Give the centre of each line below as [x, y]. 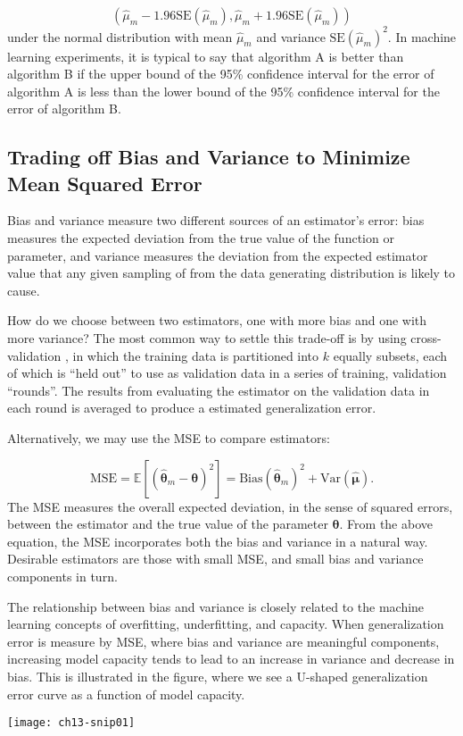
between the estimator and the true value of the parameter [168, 524]
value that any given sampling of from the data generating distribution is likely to [231, 273]
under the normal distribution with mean [120, 36]
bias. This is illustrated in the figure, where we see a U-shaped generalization [218, 676]
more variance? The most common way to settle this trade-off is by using [207, 338]
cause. [24, 290]
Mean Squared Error [105, 183]
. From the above [386, 524]
